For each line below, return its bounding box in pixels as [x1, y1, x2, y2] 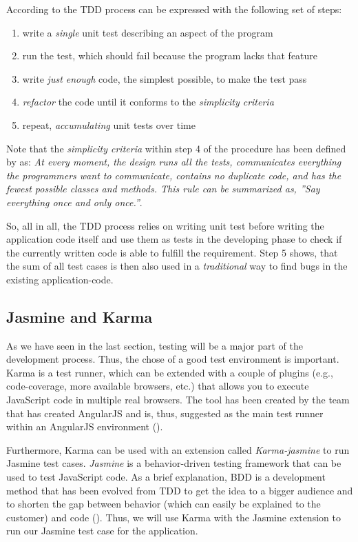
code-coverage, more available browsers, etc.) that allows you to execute [6, 379, 309, 393]
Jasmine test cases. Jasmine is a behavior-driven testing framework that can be [6, 456, 341, 470]
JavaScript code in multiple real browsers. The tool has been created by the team [6, 392, 350, 407]
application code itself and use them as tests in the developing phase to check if [6, 232, 342, 246]
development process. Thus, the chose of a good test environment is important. [6, 352, 339, 366]
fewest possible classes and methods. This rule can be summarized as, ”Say [6, 181, 320, 196]
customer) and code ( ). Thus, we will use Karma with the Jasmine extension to [6, 510, 341, 524]
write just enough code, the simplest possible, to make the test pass [22, 71, 307, 86]
